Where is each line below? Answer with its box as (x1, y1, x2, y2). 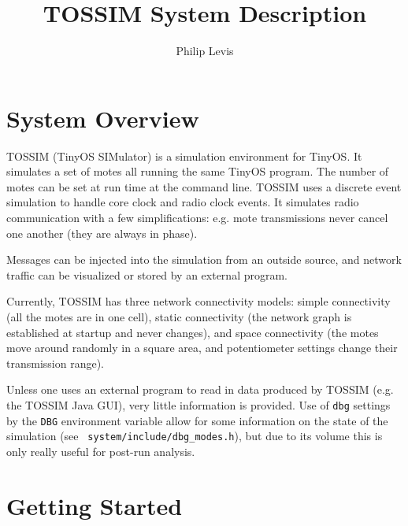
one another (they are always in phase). (6, 224, 198, 241)
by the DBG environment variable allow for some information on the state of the (6, 412, 388, 428)
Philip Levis (176, 43, 234, 59)
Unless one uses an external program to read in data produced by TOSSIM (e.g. (6, 381, 394, 398)
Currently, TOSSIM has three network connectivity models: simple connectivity (6, 293, 391, 309)
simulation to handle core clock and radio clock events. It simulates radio (6, 194, 359, 210)
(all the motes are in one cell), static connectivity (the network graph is (6, 309, 352, 324)
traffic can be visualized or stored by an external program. (6, 266, 287, 283)
